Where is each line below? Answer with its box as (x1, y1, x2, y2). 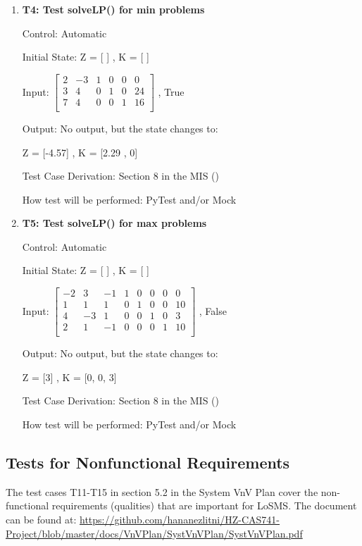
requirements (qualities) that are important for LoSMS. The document (51, 498, 357, 513)
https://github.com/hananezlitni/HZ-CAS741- (80, 511, 280, 526)
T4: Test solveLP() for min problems (22, 2, 205, 16)
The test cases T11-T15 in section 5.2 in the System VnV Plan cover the (6, 484, 318, 499)
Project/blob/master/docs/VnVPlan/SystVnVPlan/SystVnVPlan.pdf (6, 526, 303, 540)
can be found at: (6, 511, 77, 526)
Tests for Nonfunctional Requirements (6, 451, 290, 473)
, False (199, 303, 227, 318)
